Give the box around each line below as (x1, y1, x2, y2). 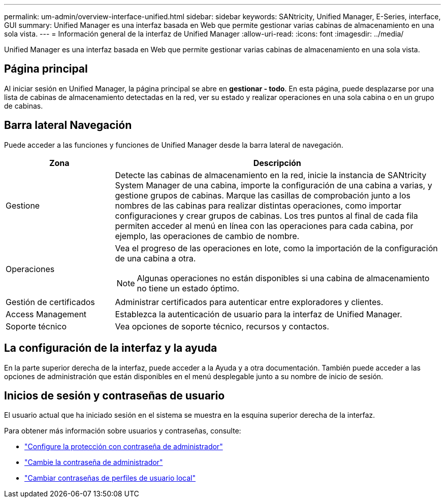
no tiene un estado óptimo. (137, 283, 239, 293)
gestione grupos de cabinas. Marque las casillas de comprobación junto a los (115, 190, 411, 200)
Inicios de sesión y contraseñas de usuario (4, 389, 225, 402)
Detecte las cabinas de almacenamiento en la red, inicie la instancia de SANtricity (115, 170, 427, 180)
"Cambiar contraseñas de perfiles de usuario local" (24, 474, 196, 483)
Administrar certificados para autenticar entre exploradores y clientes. (115, 296, 384, 307)
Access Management (6, 309, 87, 319)
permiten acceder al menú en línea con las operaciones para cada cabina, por (115, 220, 414, 231)
